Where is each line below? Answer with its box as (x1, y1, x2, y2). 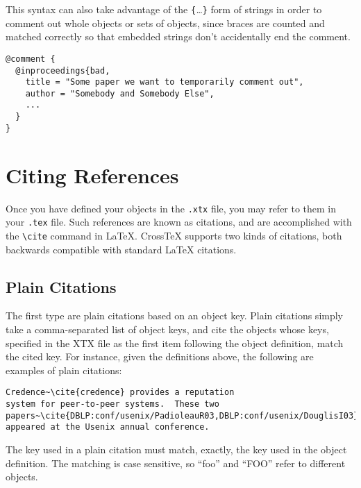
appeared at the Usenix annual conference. (6, 422, 210, 432)
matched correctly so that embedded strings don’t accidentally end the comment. (6, 29, 351, 44)
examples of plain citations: (6, 362, 122, 377)
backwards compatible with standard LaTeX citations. (6, 242, 237, 256)
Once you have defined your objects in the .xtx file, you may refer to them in (6, 201, 337, 215)
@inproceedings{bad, (15, 65, 110, 76)
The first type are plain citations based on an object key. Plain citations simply (6, 308, 344, 323)
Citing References (6, 160, 179, 189)
